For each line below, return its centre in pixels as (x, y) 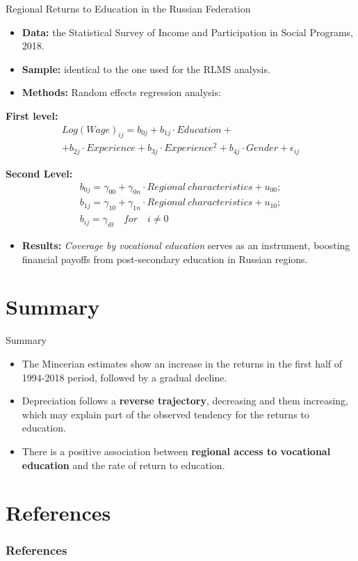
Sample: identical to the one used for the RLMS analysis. (146, 69)
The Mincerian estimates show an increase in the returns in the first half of (182, 363)
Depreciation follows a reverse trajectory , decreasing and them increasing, (185, 401)
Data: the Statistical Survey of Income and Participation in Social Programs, (187, 32)
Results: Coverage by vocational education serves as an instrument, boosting (186, 245)
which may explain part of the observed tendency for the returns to (165, 414)
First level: (32, 115)
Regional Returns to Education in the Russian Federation (128, 8)
